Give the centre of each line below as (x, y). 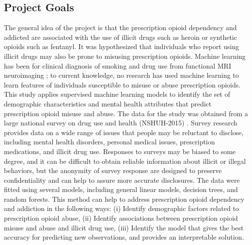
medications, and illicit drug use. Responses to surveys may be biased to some (120, 151)
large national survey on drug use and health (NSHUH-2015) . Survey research (121, 123)
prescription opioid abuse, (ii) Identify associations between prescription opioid (121, 218)
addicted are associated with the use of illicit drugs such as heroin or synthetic (120, 37)
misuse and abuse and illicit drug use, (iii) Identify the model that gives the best (124, 227)
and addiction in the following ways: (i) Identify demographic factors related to (121, 208)
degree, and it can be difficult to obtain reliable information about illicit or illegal (125, 161)
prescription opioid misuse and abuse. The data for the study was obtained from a (126, 113)
